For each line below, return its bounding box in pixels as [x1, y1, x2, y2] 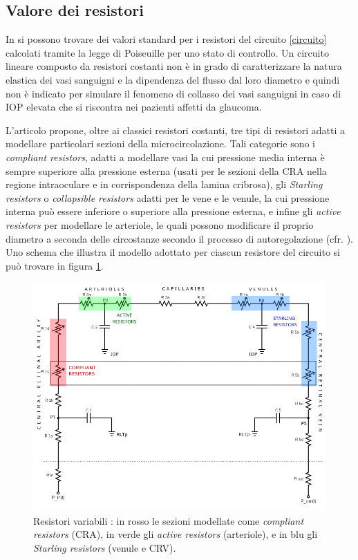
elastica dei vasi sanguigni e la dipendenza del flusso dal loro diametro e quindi [6, 72, 340, 86]
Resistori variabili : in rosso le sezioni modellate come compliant [33, 513, 304, 528]
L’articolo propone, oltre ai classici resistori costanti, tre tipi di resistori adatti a [6, 122, 346, 137]
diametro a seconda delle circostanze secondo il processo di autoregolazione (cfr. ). [6, 231, 353, 245]
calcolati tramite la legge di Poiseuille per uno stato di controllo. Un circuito [6, 45, 329, 59]
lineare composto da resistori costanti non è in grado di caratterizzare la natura [6, 59, 342, 73]
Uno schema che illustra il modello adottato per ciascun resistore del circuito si [6, 245, 341, 259]
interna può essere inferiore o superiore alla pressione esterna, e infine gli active [6, 204, 341, 218]
